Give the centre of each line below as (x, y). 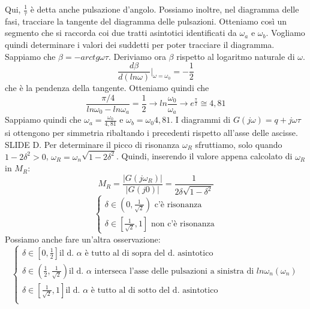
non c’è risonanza (183, 224)
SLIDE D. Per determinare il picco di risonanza (92, 144)
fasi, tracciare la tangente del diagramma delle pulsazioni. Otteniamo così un (146, 21)
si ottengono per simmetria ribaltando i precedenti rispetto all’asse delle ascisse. (151, 133)
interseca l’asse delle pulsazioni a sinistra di (174, 271)
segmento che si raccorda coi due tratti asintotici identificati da (121, 33)
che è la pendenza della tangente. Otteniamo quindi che (107, 88)
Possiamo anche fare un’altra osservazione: (83, 239)
